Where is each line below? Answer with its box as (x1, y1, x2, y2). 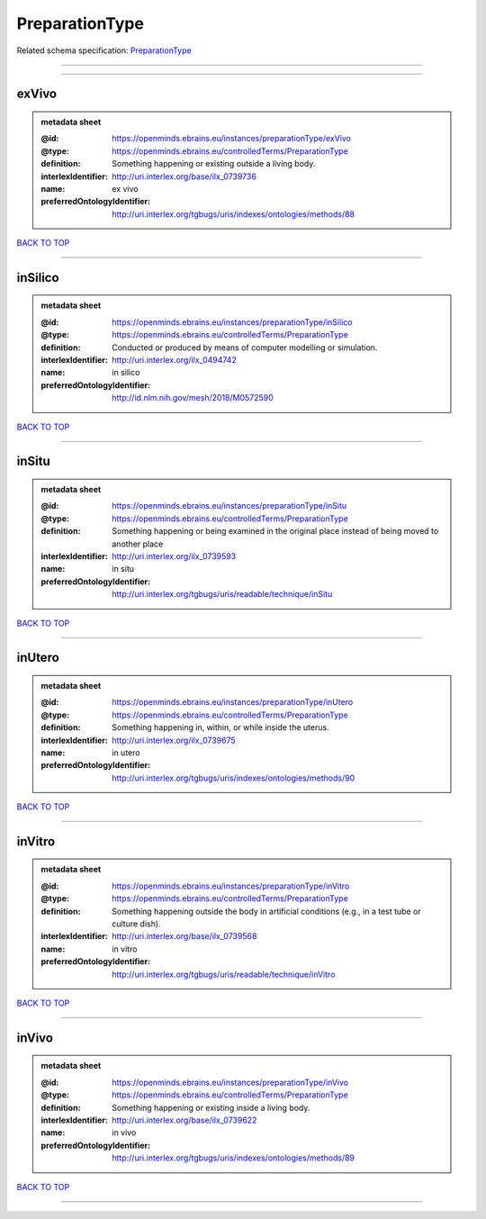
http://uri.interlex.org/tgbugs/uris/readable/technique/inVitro (112, 969, 336, 980)
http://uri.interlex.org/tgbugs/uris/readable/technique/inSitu (112, 589, 333, 600)
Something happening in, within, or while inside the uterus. (112, 722, 329, 733)
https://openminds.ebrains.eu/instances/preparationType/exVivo (112, 133, 351, 144)
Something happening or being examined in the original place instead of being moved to (112, 526, 439, 537)
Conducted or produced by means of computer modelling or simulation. (112, 342, 378, 353)
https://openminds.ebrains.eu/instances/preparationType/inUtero (112, 697, 354, 708)
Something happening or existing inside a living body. (112, 1102, 310, 1113)
